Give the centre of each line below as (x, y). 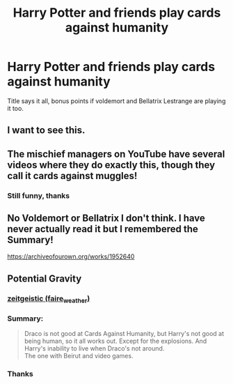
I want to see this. (46, 130)
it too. (16, 108)
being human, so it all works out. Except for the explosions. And (115, 341)
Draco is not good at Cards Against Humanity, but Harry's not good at (124, 334)
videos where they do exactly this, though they (111, 165)
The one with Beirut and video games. (79, 356)
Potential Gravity (45, 278)
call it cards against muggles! (72, 176)
